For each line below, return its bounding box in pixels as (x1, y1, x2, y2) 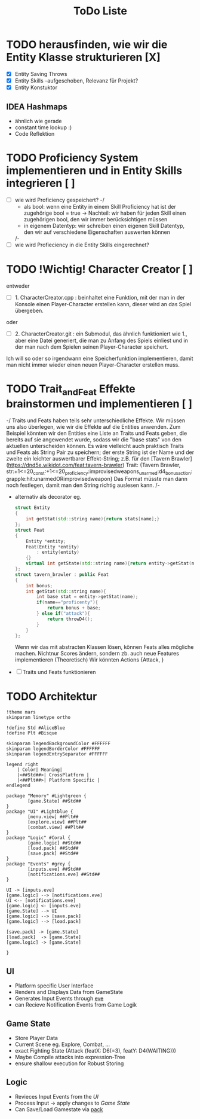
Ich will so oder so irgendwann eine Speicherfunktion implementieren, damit (6, 355, 193, 362)
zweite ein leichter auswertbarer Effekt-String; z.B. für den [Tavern (6, 455, 170, 462)
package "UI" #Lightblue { (6, 809, 73, 815)
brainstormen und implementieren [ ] (6, 397, 193, 410)
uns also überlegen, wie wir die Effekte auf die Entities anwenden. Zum (6, 423, 181, 430)
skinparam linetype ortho (6, 715, 70, 721)
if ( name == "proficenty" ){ (36, 599, 99, 605)
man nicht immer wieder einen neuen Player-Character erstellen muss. (6, 361, 180, 368)
